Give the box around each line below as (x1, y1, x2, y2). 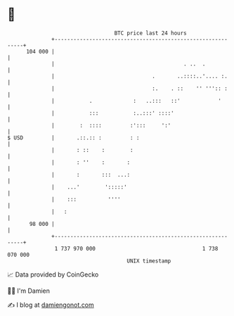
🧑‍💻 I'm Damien (7, 286, 51, 295)
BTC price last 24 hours (114, 30, 188, 37)
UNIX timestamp (126, 257, 171, 265)
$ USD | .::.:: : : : (7, 134, 140, 141)
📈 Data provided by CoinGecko (7, 270, 99, 279)
